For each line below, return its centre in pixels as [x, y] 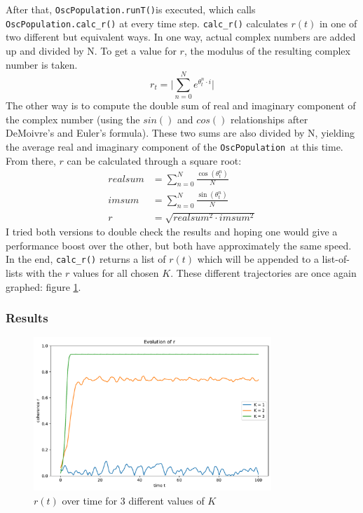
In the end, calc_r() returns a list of [86, 259]
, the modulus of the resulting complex [267, 50]
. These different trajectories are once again [263, 272]
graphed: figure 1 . [43, 286]
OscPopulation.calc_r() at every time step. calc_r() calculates [147, 23]
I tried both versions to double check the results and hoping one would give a [172, 232]
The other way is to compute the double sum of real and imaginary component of [181, 105]
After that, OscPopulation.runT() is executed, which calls [131, 9]
